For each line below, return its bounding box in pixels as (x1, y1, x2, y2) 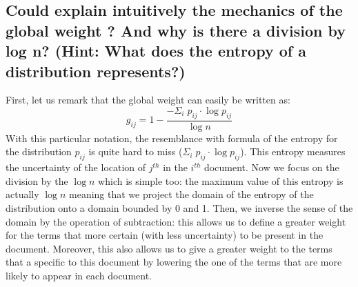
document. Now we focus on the (204, 160, 339, 175)
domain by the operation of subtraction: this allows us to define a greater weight (6, 214, 346, 228)
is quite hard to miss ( (88, 144, 183, 159)
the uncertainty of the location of (6, 160, 146, 175)
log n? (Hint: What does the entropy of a (6, 40, 306, 61)
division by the (6, 173, 68, 188)
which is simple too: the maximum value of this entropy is (98, 173, 344, 188)
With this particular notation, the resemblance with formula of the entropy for (6, 130, 338, 145)
